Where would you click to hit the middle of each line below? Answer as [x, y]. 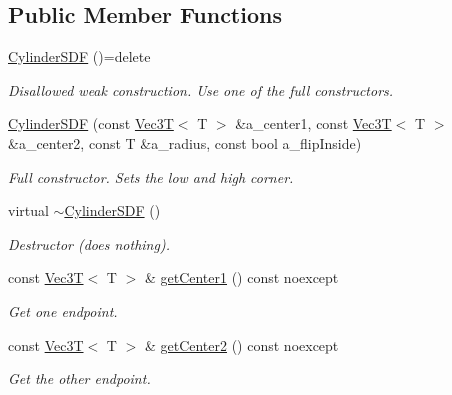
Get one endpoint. [63, 310]
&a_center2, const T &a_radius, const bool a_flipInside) [185, 142]
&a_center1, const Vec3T [313, 123]
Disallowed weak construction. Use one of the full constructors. [201, 89]
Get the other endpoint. [79, 378]
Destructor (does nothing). [89, 243]
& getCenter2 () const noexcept [241, 344]
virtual [28, 210]
